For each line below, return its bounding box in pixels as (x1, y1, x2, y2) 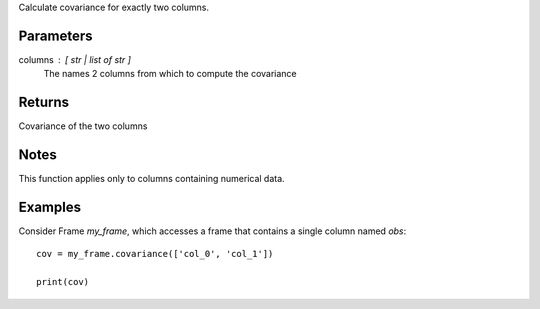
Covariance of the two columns (18, 120, 148, 132)
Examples (18, 198, 82, 215)
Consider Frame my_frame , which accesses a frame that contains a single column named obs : (18, 225, 407, 237)
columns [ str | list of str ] (18, 53, 132, 65)
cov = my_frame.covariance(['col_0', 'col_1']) (36, 248, 274, 260)
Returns (18, 94, 70, 111)
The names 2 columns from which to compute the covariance (43, 68, 297, 80)
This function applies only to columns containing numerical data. (18, 173, 285, 185)
